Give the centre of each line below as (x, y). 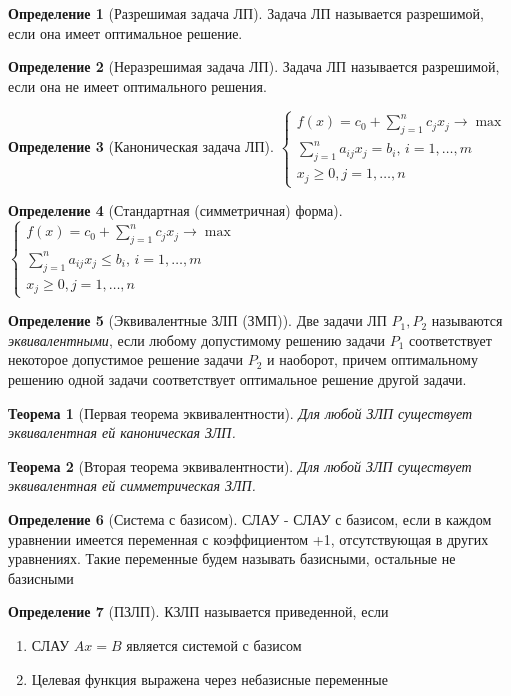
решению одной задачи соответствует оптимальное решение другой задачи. (237, 379)
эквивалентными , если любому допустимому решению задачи (197, 339)
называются (467, 320)
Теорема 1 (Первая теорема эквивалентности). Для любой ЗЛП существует (240, 412)
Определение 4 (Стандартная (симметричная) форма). (175, 210)
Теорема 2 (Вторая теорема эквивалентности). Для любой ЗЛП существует (240, 465)
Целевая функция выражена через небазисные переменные (209, 678)
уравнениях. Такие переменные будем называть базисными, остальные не (232, 558)
